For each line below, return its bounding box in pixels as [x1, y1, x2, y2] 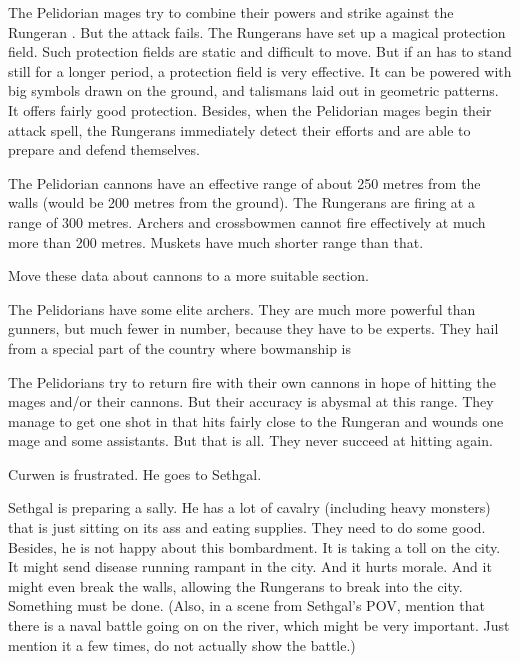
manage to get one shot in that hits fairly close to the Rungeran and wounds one [8, 410, 504, 431]
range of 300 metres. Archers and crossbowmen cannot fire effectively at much [8, 211, 486, 232]
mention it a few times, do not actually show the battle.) [8, 634, 356, 655]
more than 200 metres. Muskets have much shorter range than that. [8, 231, 424, 252]
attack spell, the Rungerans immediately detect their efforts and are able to [8, 119, 471, 140]
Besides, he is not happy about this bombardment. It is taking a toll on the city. [8, 536, 501, 557]
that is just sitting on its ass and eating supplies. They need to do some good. [8, 517, 486, 538]
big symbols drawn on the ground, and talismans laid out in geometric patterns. [8, 80, 499, 101]
